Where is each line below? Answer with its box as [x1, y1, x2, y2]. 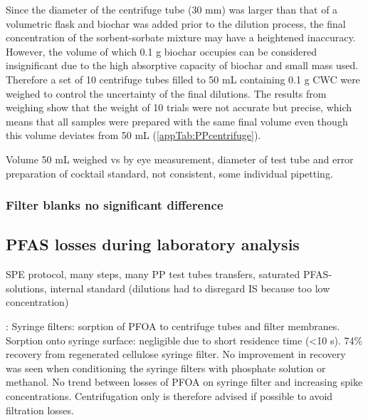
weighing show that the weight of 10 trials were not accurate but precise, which [6, 100, 352, 115]
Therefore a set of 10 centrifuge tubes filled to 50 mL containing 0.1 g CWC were [6, 71, 360, 86]
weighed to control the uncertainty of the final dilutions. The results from [6, 86, 327, 101]
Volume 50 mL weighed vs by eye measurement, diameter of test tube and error [6, 151, 354, 166]
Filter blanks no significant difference [6, 196, 224, 214]
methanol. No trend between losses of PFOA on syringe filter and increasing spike [6, 374, 363, 389]
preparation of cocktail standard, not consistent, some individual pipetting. [6, 165, 333, 180]
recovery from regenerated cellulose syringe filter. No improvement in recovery [6, 347, 346, 362]
